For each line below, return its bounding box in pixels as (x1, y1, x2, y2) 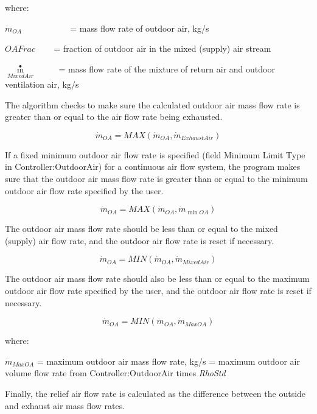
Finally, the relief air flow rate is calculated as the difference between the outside (5, 387, 306, 399)
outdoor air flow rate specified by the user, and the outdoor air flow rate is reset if (5, 284, 312, 296)
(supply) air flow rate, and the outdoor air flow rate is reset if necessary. (5, 234, 274, 247)
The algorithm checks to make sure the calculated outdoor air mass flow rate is (5, 98, 300, 111)
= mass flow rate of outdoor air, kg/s (70, 21, 209, 34)
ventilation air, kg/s (5, 78, 79, 90)
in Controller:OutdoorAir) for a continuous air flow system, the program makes (5, 160, 301, 173)
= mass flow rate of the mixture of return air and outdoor (58, 62, 275, 75)
